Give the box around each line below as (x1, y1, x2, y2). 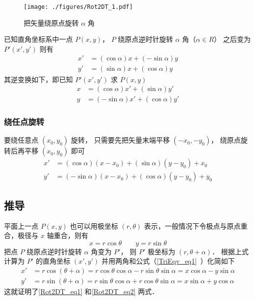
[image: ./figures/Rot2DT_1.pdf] (24, 3, 133, 10)
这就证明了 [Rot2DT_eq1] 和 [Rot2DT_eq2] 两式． (4, 286, 159, 297)
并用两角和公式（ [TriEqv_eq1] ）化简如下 (101, 256, 235, 266)
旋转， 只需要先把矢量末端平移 (71, 135, 170, 145)
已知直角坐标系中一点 (4, 34, 73, 44)
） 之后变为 (214, 34, 251, 44)
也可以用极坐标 (69, 220, 118, 231)
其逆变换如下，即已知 (4, 74, 73, 84)
